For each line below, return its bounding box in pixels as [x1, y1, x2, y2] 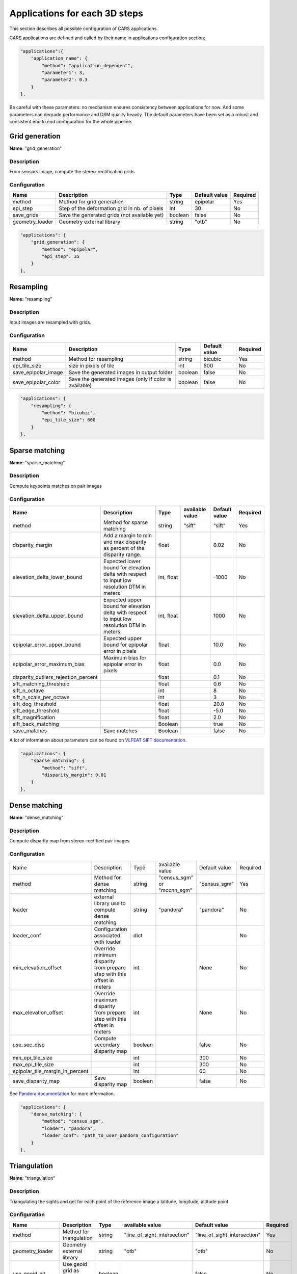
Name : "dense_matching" [9, 814, 64, 820]
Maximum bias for [103, 654, 147, 661]
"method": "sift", [41, 765, 88, 771]
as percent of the [103, 544, 145, 551]
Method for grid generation [59, 198, 124, 205]
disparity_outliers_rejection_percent [12, 673, 98, 680]
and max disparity [103, 538, 147, 545]
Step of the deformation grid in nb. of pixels [59, 205, 164, 212]
